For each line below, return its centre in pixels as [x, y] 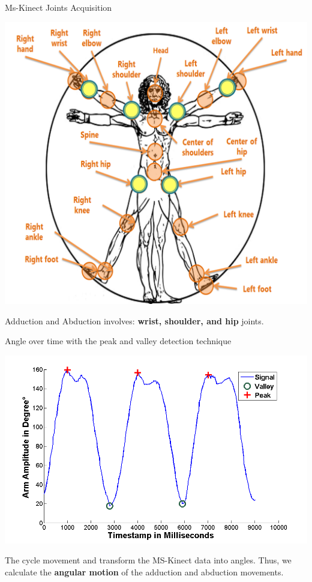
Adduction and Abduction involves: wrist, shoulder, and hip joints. [134, 320]
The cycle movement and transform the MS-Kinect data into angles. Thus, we [148, 560]
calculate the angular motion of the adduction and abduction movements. [144, 571]
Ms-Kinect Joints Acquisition [58, 7]
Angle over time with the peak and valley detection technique [118, 341]
